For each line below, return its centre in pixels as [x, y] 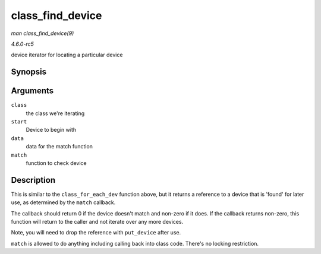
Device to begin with [51, 130]
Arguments [32, 91]
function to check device [56, 163]
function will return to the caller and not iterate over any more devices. [97, 222]
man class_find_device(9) [43, 33]
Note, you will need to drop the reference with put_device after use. [96, 233]
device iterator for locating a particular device [67, 55]
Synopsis [29, 72]
